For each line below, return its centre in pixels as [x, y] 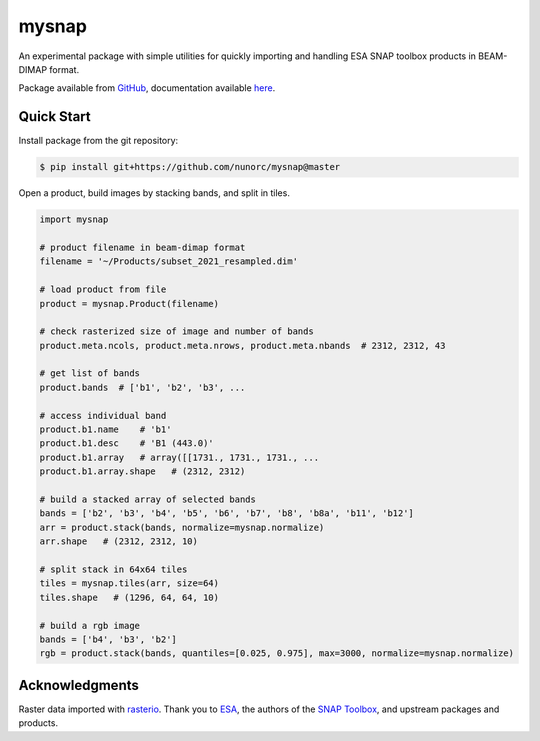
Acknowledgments [79, 685]
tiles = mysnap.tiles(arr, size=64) [129, 583]
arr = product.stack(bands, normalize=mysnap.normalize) [182, 527]
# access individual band [103, 415]
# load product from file [103, 289]
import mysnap [74, 219]
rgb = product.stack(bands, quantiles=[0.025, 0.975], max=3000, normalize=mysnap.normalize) [277, 653]
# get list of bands [89, 373]
